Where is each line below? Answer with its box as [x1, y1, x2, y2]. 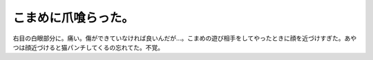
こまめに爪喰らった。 [12, 10, 135, 25]
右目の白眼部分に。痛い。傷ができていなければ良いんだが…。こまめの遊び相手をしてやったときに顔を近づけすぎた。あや [12, 34, 357, 42]
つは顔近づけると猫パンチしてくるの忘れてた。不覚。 [12, 43, 164, 51]
